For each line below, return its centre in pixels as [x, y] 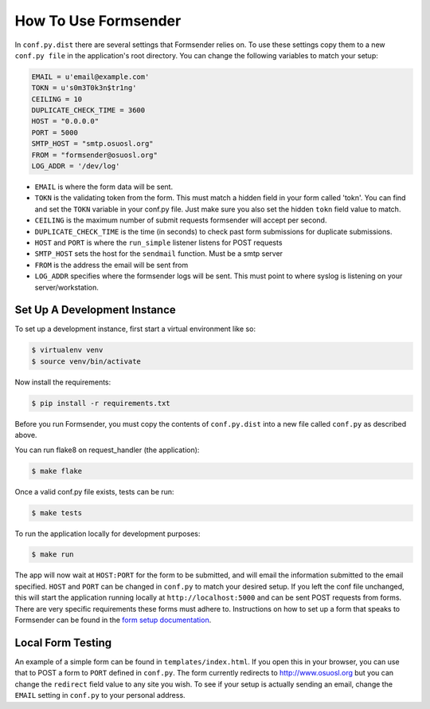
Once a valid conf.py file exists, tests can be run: [94, 491]
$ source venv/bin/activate [86, 361]
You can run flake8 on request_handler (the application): [107, 450]
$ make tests [57, 513]
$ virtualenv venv [67, 350]
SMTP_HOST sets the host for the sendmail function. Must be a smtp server [158, 254]
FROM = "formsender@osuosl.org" [95, 155]
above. [26, 435]
